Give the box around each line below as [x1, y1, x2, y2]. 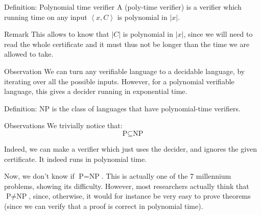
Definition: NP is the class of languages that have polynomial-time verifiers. [4, 103, 241, 113]
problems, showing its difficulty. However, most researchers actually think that [4, 180, 249, 191]
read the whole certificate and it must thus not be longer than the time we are [4, 38, 250, 49]
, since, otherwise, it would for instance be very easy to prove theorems [29, 190, 251, 201]
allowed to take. [4, 49, 54, 59]
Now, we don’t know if [4, 171, 75, 181]
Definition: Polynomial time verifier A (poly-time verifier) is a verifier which [4, 2, 242, 12]
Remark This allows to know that [4, 29, 109, 39]
